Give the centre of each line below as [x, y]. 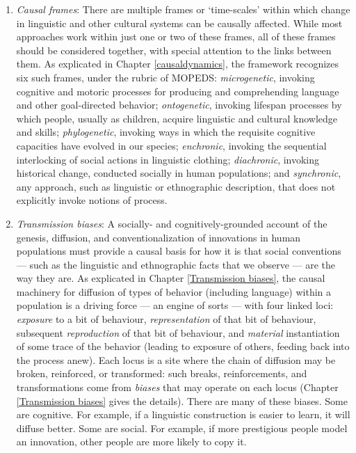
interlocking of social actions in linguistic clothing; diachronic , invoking [168, 159]
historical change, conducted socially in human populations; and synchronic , [179, 173]
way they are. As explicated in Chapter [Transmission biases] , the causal [171, 278]
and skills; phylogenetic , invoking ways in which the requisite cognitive [166, 132]
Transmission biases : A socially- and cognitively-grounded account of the [172, 223]
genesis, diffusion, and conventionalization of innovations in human [159, 237]
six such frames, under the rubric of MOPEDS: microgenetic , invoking [165, 77]
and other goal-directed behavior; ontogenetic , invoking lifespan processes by [179, 105]
